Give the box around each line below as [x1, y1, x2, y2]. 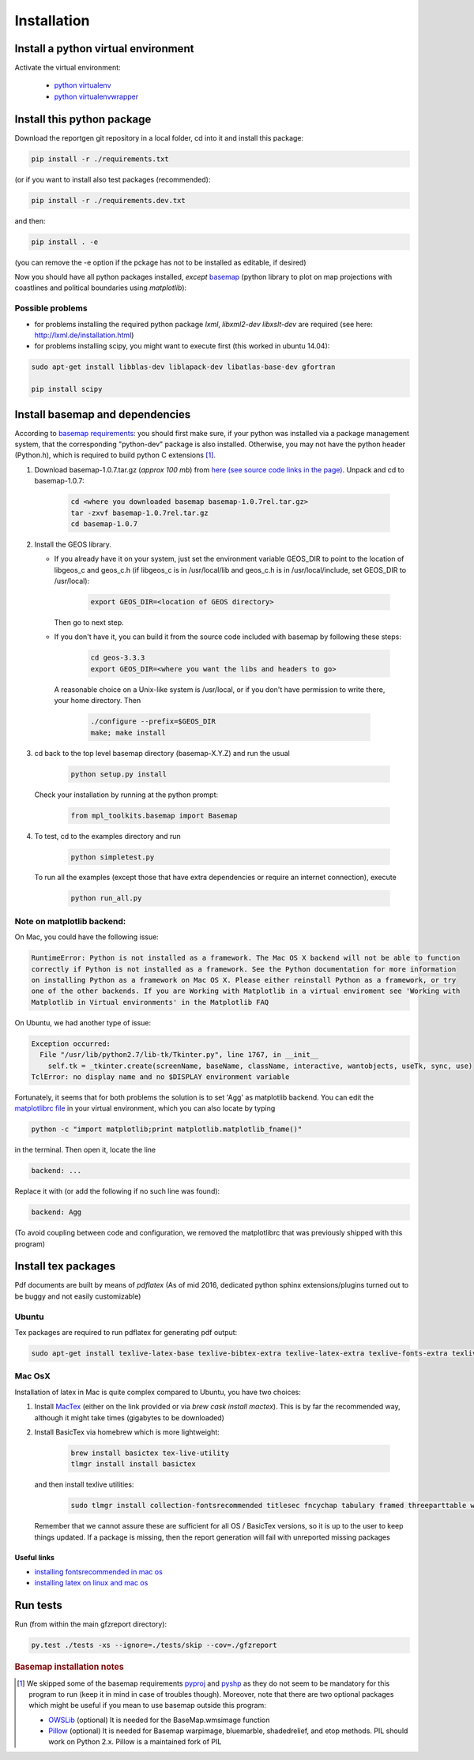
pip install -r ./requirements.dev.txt [31, 196, 186, 205]
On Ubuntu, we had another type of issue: [14, 1017, 152, 1027]
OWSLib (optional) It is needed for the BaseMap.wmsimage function [48, 1715, 270, 1724]
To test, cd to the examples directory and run [34, 831, 181, 841]
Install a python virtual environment [14, 42, 194, 55]
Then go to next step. [54, 618, 124, 627]
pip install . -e [31, 237, 99, 246]
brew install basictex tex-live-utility [70, 1448, 229, 1457]
